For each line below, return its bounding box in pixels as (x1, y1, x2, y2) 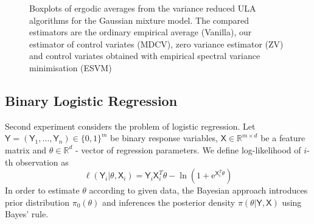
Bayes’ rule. (5, 208, 49, 220)
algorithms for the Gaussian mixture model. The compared (29, 13, 249, 26)
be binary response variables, (110, 131, 218, 144)
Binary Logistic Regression (5, 91, 178, 110)
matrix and (5, 143, 47, 156)
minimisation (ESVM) (29, 61, 112, 74)
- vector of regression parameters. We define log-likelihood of (75, 143, 301, 156)
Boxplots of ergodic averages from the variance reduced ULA (29, 2, 256, 14)
